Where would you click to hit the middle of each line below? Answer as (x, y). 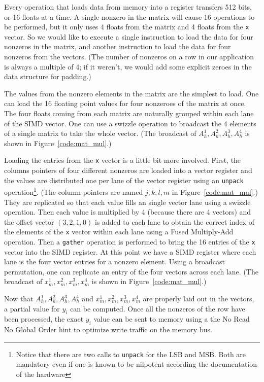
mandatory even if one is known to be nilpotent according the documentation (137, 364)
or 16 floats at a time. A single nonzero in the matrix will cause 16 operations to (129, 16)
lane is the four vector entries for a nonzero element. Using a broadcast (114, 262)
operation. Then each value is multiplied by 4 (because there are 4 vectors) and (128, 212)
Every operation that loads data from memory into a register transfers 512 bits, (128, 7)
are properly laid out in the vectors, (199, 298)
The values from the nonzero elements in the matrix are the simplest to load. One (131, 93)
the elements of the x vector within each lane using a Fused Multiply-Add (119, 232)
